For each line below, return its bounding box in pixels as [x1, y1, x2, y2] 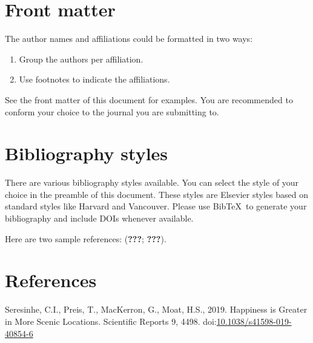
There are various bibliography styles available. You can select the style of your [5, 176, 299, 189]
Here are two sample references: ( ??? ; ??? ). [5, 232, 166, 245]
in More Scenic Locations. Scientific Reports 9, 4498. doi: [5, 314, 217, 327]
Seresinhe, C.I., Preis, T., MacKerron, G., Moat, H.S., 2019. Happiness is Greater [5, 303, 308, 316]
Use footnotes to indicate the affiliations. [19, 73, 170, 86]
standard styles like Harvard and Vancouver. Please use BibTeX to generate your [5, 200, 307, 212]
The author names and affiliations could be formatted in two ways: [5, 32, 253, 45]
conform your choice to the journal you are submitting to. [5, 105, 219, 118]
